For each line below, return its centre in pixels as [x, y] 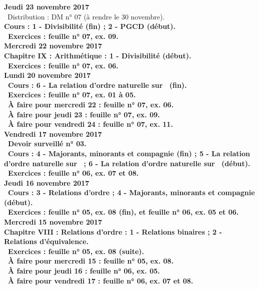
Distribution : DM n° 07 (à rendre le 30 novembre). [86, 16]
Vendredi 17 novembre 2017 [53, 134]
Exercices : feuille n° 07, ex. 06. [63, 65]
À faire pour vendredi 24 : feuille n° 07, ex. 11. [90, 124]
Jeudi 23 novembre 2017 [47, 6]
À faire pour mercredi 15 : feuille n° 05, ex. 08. [91, 261]
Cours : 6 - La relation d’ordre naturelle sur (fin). [97, 85]
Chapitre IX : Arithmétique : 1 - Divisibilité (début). [98, 55]
